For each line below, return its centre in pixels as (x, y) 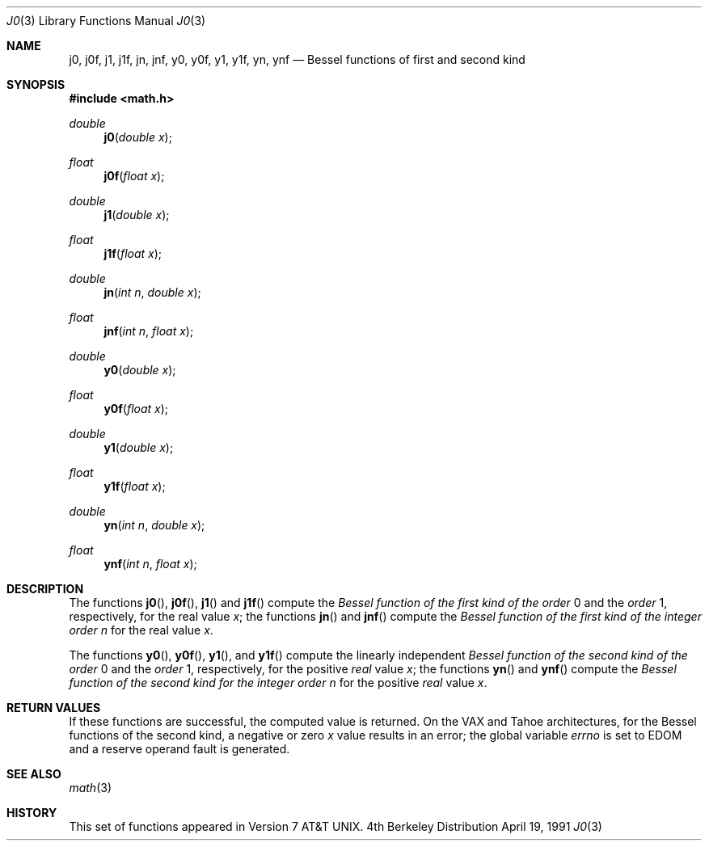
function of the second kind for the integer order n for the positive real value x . (278, 683)
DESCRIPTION (45, 589)
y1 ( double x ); (139, 447)
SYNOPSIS (36, 84)
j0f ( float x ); (134, 176)
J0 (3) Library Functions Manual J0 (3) (106, 21)
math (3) (90, 788)
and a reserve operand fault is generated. (179, 749)
